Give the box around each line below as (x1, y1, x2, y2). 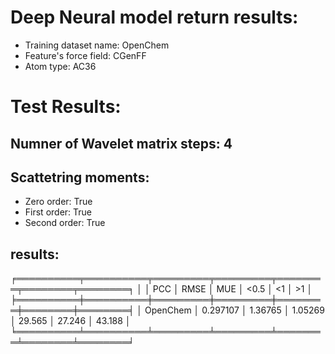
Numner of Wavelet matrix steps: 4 (10, 135, 233, 152)
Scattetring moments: (10, 169, 150, 186)
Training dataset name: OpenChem (24, 39, 170, 51)
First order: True (24, 206, 92, 218)
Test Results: (10, 96, 122, 118)
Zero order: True (24, 196, 93, 208)
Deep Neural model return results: (10, 6, 299, 29)
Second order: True (24, 217, 106, 229)
